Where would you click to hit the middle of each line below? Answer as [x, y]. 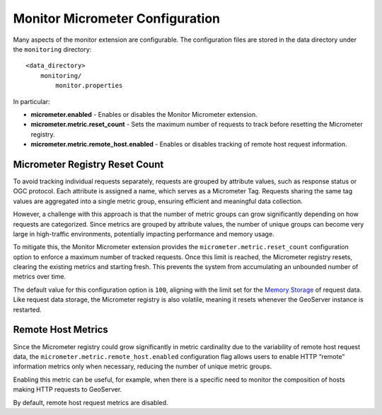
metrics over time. [40, 277]
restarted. [27, 309]
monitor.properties [89, 86]
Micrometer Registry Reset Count [88, 164]
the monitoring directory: [52, 49]
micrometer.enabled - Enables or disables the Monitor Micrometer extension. [144, 114]
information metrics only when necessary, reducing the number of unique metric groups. [143, 366]
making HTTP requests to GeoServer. [68, 390]
